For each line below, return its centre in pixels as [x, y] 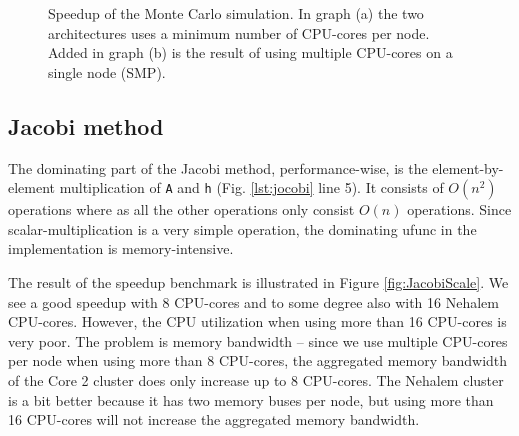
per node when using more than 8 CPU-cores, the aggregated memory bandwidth [258, 360]
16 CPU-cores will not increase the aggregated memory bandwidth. [214, 419]
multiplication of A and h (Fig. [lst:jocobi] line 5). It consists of [251, 187]
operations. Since [459, 209]
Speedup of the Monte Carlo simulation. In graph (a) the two [236, 13]
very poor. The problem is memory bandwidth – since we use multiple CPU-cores [258, 340]
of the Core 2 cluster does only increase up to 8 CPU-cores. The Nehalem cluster [256, 379]
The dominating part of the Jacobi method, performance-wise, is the [218, 167]
